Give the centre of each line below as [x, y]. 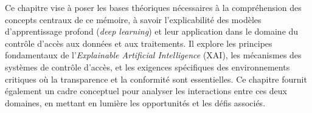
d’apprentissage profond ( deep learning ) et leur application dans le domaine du [152, 31]
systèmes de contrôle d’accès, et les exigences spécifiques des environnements [147, 67]
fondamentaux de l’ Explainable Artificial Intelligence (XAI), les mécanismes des [153, 55]
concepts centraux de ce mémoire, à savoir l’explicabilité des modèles [133, 19]
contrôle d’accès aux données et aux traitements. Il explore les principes [139, 43]
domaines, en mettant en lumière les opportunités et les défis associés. [135, 102]
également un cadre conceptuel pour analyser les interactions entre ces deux [146, 91]
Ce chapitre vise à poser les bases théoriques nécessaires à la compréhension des [153, 7]
